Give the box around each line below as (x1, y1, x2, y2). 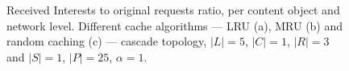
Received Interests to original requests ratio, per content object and (6, 2, 340, 18)
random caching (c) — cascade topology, (6, 33, 207, 49)
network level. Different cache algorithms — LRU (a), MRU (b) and (6, 17, 343, 34)
